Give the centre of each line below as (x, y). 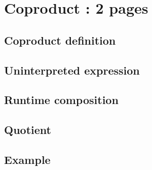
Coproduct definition (60, 40)
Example (27, 159)
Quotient (28, 130)
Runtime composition (61, 100)
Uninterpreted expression (72, 70)
